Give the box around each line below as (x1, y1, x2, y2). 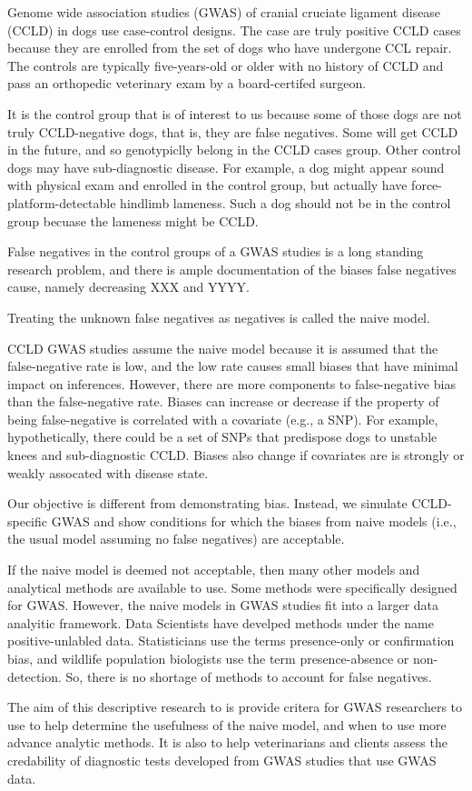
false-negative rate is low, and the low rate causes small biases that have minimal (7, 356, 458, 375)
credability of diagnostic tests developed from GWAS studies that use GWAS (7, 750, 437, 769)
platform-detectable (7, 193, 116, 212)
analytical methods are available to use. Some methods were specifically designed (7, 577, 457, 596)
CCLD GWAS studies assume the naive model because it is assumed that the (7, 338, 438, 357)
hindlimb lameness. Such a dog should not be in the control (120, 193, 451, 212)
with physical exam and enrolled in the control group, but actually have (7, 175, 408, 195)
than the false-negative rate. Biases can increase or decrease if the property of (7, 392, 439, 411)
